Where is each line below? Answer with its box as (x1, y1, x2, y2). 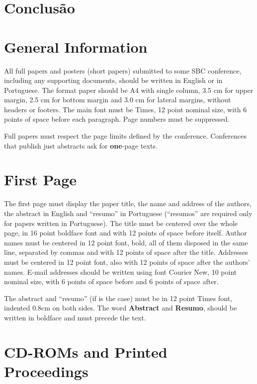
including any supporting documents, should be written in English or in (4, 75, 223, 85)
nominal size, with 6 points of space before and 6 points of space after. (4, 276, 219, 287)
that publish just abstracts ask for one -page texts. (4, 140, 158, 151)
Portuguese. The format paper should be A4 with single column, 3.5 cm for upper (4, 84, 254, 95)
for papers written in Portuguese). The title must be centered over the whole (4, 218, 238, 228)
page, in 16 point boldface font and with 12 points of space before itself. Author (4, 228, 247, 238)
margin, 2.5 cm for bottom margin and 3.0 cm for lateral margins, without (4, 94, 231, 105)
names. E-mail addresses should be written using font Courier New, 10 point (4, 266, 237, 277)
